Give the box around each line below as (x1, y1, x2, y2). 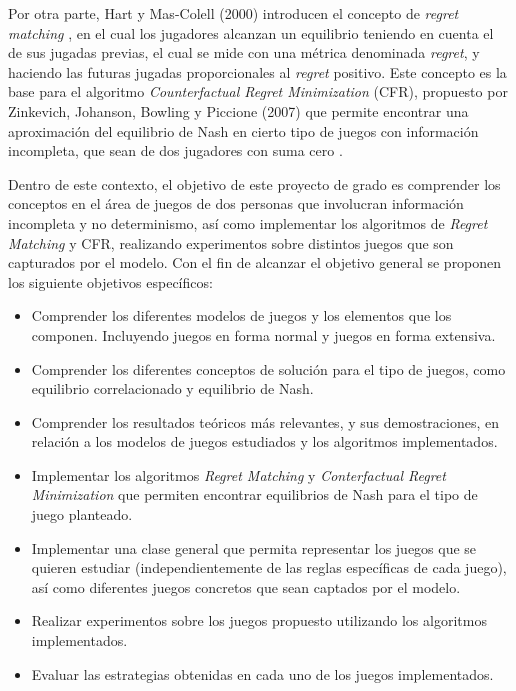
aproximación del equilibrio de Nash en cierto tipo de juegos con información (8, 120, 479, 141)
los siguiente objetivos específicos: (8, 271, 213, 292)
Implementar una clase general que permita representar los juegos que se (31, 537, 477, 558)
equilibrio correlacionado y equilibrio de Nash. (31, 378, 314, 399)
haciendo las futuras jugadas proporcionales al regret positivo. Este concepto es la (8, 61, 507, 82)
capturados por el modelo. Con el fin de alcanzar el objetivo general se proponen (8, 252, 502, 273)
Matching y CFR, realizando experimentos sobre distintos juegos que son (8, 232, 454, 253)
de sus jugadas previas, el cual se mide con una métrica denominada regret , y (8, 42, 480, 63)
